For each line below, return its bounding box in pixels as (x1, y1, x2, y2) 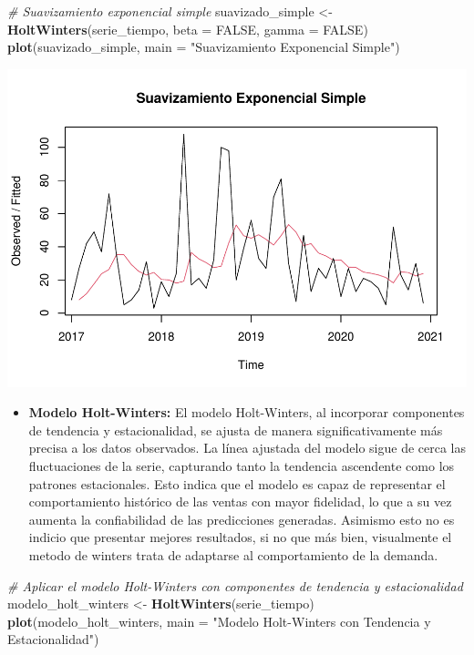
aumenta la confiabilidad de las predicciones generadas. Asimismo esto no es (28, 509, 455, 528)
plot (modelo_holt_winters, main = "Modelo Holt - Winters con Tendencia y (7, 611, 431, 630)
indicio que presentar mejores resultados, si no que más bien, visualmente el (28, 527, 452, 547)
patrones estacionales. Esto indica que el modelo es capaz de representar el (28, 474, 446, 493)
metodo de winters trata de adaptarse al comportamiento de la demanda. (28, 546, 438, 565)
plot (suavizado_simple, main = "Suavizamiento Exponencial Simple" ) (7, 37, 400, 56)
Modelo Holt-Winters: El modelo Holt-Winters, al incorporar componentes (28, 403, 465, 422)
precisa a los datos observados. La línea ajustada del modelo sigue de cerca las (28, 438, 467, 457)
